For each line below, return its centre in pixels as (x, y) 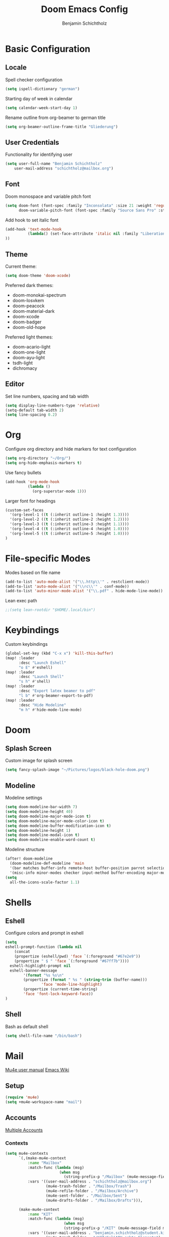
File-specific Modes (48, 558)
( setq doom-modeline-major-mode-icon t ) (48, 816)
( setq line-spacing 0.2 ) (31, 415)
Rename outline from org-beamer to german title (55, 118)
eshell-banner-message (33, 970)
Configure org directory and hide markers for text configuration (71, 449)
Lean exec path (21, 601)
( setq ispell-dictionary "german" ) (43, 89)
